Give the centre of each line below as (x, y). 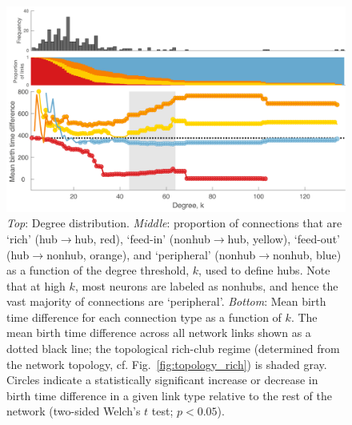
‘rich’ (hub (32, 238)
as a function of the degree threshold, (98, 270)
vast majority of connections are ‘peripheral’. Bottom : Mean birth (166, 301)
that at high (36, 285)
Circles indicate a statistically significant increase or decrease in (162, 380)
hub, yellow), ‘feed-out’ (284, 238)
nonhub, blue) (307, 254)
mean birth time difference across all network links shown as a (159, 333)
